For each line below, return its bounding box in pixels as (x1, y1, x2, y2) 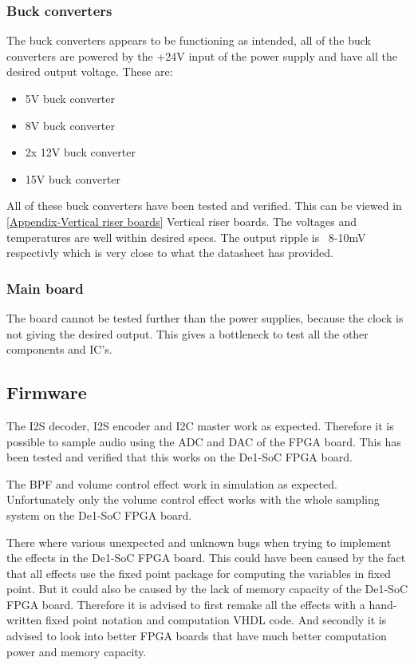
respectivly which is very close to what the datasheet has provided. (6, 244, 333, 261)
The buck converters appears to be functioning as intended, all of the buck (6, 32, 371, 49)
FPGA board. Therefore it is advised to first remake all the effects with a (6, 596, 365, 612)
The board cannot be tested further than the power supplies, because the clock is (6, 309, 404, 326)
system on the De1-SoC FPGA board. (6, 506, 192, 523)
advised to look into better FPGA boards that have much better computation (6, 627, 387, 644)
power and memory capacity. (6, 643, 147, 659)
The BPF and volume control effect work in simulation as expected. (6, 475, 337, 492)
